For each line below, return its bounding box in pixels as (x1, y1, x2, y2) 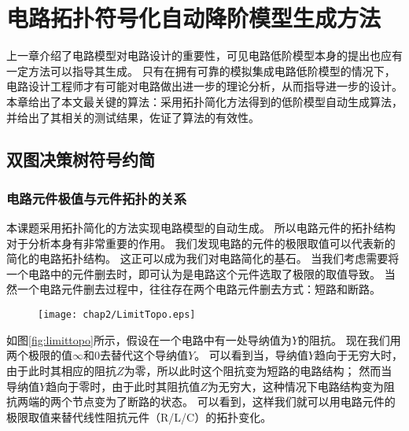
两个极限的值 (6, 347, 72, 363)
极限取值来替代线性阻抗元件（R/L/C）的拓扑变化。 (6, 408, 272, 425)
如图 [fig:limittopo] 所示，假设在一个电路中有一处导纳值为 (6, 331, 292, 348)
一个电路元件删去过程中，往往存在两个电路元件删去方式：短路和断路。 (17, 281, 381, 297)
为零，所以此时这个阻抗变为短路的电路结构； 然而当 (123, 362, 392, 378)
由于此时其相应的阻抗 (6, 362, 116, 378)
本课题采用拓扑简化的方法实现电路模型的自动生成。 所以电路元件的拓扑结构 (6, 219, 396, 236)
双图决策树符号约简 (6, 147, 155, 171)
